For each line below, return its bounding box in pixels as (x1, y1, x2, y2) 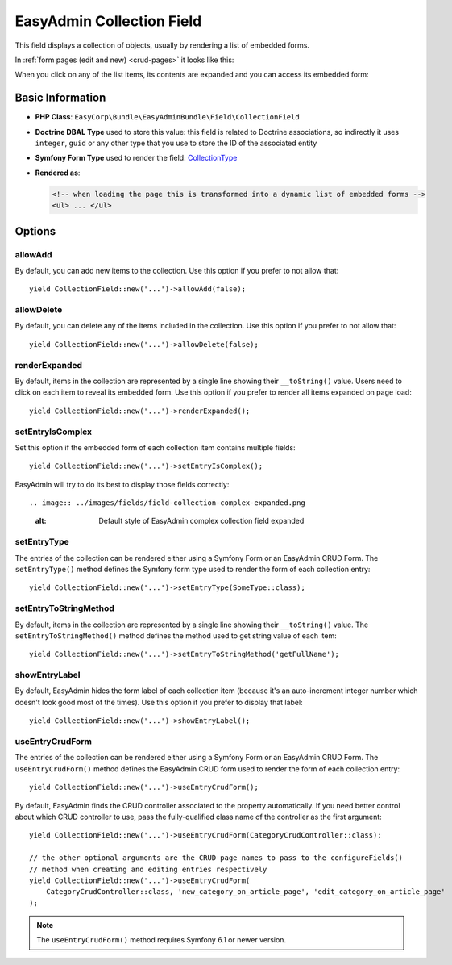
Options (15, 224, 56, 238)
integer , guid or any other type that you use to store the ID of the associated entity (35, 138, 317, 148)
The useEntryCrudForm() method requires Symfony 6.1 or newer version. (36, 935, 286, 945)
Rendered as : (35, 168, 81, 178)
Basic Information (15, 91, 106, 105)
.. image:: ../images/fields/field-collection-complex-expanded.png (29, 499, 305, 508)
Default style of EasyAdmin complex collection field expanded (98, 516, 305, 526)
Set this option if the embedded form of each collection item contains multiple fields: (15, 442, 296, 452)
